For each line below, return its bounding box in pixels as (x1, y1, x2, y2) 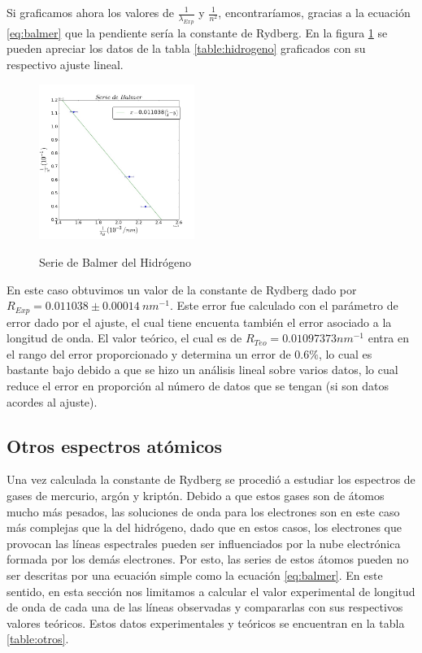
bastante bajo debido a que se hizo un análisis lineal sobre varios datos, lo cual (7, 361, 398, 378)
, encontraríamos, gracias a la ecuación (218, 4, 411, 20)
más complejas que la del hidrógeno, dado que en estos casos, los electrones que (7, 519, 402, 536)
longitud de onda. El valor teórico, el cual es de (7, 329, 242, 346)
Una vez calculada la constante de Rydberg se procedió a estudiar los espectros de (7, 471, 415, 488)
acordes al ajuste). (7, 393, 98, 410)
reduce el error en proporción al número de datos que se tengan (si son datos (7, 377, 389, 394)
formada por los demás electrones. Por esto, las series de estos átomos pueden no (7, 551, 409, 568)
